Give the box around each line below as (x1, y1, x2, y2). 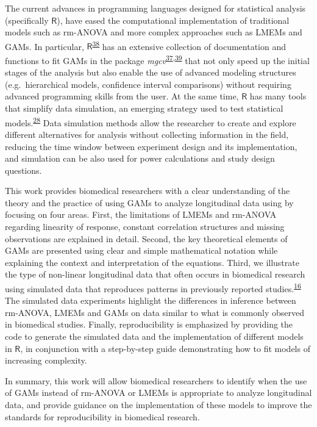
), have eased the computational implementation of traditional (57, 13, 290, 26)
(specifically (5, 13, 49, 26)
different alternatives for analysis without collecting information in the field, (5, 127, 289, 140)
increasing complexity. (5, 354, 87, 367)
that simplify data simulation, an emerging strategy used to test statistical (5, 102, 283, 115)
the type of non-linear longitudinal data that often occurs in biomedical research (5, 268, 305, 281)
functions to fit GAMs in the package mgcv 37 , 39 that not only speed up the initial (5, 52, 310, 66)
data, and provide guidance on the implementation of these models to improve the (5, 398, 312, 411)
